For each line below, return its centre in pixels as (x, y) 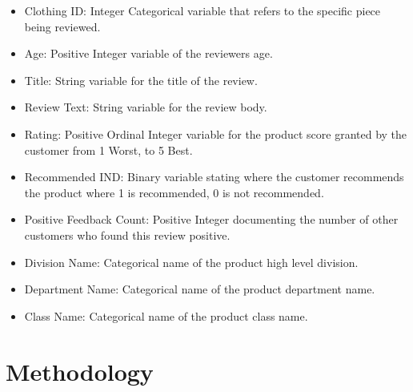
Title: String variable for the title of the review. (141, 80)
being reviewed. (62, 26)
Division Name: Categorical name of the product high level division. (191, 262)
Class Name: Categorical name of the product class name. (166, 315)
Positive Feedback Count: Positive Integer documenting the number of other (211, 219)
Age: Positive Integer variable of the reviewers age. (148, 53)
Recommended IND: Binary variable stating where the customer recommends (214, 177)
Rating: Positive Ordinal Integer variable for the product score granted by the (216, 133)
